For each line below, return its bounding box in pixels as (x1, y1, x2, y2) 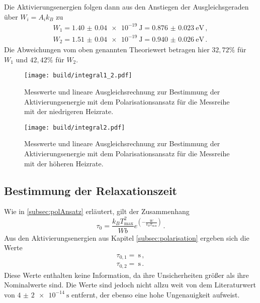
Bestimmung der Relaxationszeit (4, 182, 177, 198)
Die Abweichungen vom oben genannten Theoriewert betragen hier (4, 44, 210, 55)
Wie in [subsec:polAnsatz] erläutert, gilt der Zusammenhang (4, 206, 190, 217)
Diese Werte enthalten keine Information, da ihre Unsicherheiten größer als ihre (4, 269, 249, 280)
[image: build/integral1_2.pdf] (24, 72, 132, 79)
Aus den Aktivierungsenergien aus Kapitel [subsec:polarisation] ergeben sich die (4, 232, 249, 243)
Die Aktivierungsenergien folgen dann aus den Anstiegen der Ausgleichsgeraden (4, 2, 249, 12)
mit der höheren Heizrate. (24, 158, 104, 168)
